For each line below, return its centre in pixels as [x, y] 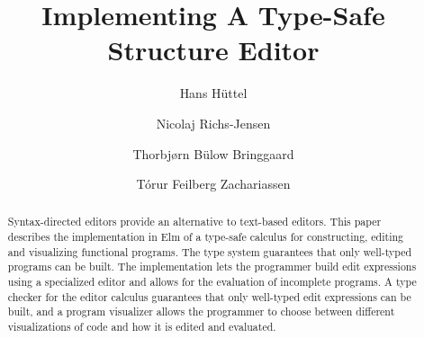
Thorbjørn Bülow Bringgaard [213, 153]
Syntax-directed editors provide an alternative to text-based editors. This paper [194, 222]
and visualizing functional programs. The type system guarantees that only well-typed [210, 251]
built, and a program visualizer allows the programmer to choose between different [201, 311]
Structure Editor [213, 50]
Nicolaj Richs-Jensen [213, 123]
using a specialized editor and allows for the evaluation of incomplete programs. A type [212, 282]
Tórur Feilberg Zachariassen [213, 184]
